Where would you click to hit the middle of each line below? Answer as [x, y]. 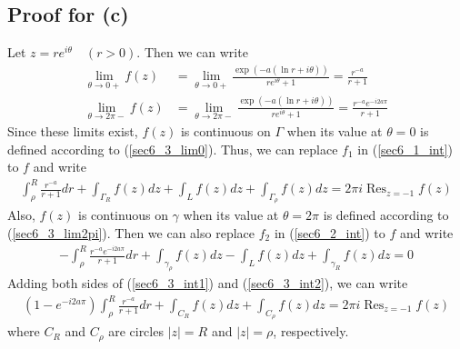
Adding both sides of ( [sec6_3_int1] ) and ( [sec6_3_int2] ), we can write [208, 282]
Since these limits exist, [73, 130]
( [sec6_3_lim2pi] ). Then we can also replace [131, 233]
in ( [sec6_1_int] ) [405, 149]
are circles [136, 331]
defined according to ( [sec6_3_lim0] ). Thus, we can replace [173, 149]
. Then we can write [192, 52]
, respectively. [311, 331]
